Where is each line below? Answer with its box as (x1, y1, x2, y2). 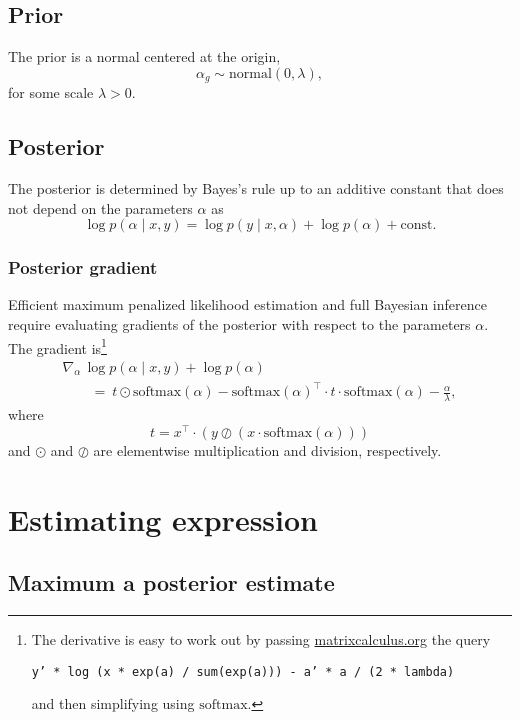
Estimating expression (8, 498, 318, 539)
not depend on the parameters (8, 197, 193, 218)
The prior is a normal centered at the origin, (8, 46, 281, 67)
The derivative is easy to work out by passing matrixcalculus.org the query (31, 629, 491, 650)
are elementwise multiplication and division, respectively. (93, 439, 442, 460)
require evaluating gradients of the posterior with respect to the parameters (8, 314, 471, 335)
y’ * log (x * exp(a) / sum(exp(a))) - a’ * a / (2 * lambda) (31, 664, 455, 679)
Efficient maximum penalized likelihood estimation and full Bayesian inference (8, 294, 487, 315)
